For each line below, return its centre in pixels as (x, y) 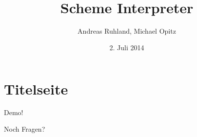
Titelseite (36, 89)
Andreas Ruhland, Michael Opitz (127, 31)
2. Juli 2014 (127, 47)
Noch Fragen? (25, 128)
